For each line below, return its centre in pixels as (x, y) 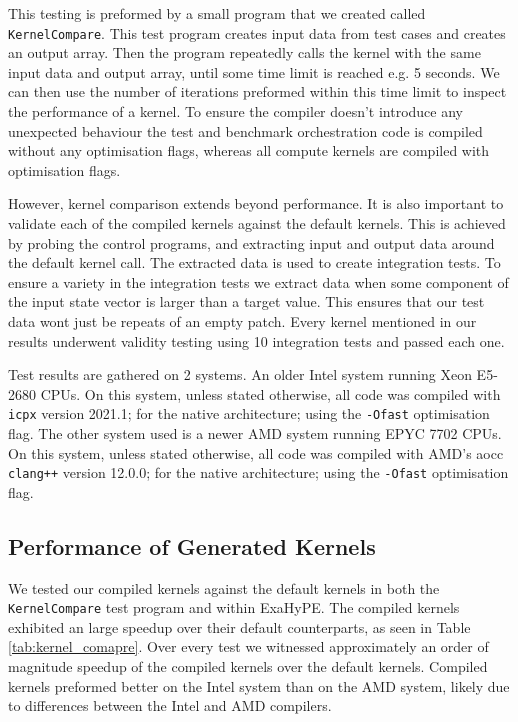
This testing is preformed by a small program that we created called (217, 13)
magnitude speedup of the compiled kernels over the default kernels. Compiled (248, 666)
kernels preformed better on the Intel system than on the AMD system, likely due (259, 685)
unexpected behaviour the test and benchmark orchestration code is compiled (245, 130)
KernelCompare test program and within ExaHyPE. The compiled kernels (234, 607)
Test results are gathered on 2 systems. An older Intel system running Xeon (240, 374)
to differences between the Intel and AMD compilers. (170, 705)
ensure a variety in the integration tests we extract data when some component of (258, 281)
